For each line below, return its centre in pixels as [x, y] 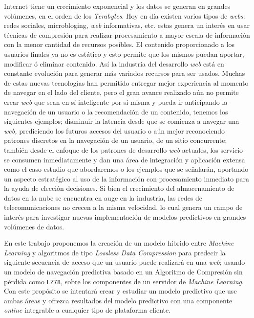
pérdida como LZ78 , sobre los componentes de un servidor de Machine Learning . [124, 281]
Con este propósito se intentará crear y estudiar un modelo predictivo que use [120, 291]
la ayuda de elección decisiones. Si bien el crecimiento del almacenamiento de [119, 188]
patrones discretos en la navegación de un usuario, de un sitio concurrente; [116, 140]
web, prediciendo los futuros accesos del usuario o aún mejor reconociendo [115, 130]
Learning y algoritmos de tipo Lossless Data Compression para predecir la [115, 252]
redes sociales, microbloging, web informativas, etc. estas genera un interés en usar [127, 25]
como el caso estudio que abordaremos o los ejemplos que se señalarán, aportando [126, 169]
